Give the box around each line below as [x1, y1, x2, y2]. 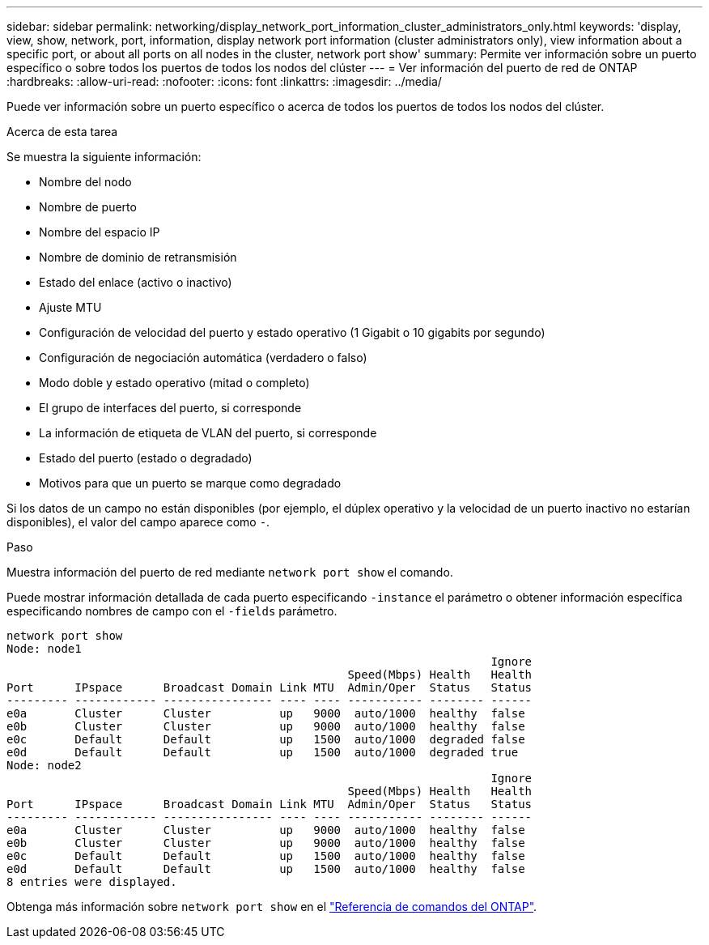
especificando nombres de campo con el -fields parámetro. [6, 604, 338, 618]
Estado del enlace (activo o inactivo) [39, 275, 232, 289]
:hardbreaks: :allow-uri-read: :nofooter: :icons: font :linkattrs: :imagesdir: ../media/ [6, 74, 442, 88]
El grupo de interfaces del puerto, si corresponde [39, 401, 302, 415]
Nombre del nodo [39, 175, 132, 189]
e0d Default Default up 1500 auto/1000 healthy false [6, 862, 525, 875]
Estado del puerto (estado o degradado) [39, 451, 253, 465]
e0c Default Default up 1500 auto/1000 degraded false [6, 733, 525, 746]
